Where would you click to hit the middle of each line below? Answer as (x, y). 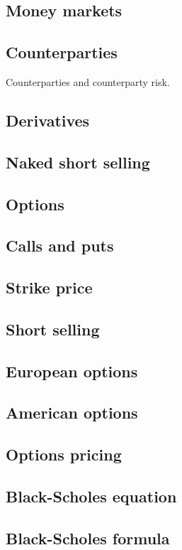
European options (72, 371)
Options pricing (64, 454)
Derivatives (48, 120)
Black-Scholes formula (88, 538)
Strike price (49, 287)
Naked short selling (78, 162)
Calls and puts (60, 246)
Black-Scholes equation (91, 496)
